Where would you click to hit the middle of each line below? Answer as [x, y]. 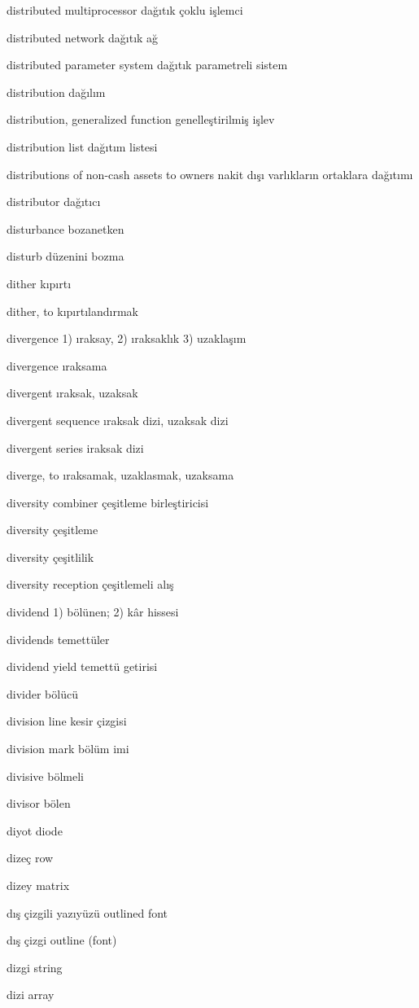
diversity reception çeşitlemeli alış [90, 584]
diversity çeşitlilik [50, 557]
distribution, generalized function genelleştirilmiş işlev [141, 119]
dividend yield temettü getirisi [82, 666]
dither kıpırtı [39, 283]
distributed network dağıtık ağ [83, 37]
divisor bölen [39, 803]
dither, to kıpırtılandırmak [72, 311]
